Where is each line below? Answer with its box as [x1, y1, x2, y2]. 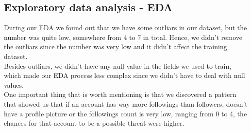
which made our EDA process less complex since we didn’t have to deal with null [4, 70, 245, 80]
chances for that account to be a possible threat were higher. [4, 118, 184, 128]
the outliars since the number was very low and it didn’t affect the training [4, 41, 227, 52]
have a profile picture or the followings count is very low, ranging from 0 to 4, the [4, 108, 247, 118]
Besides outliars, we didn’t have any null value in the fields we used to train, [4, 60, 232, 71]
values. [4, 79, 24, 90]
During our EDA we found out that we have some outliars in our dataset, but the [4, 22, 247, 33]
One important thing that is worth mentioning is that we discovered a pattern [4, 89, 236, 99]
